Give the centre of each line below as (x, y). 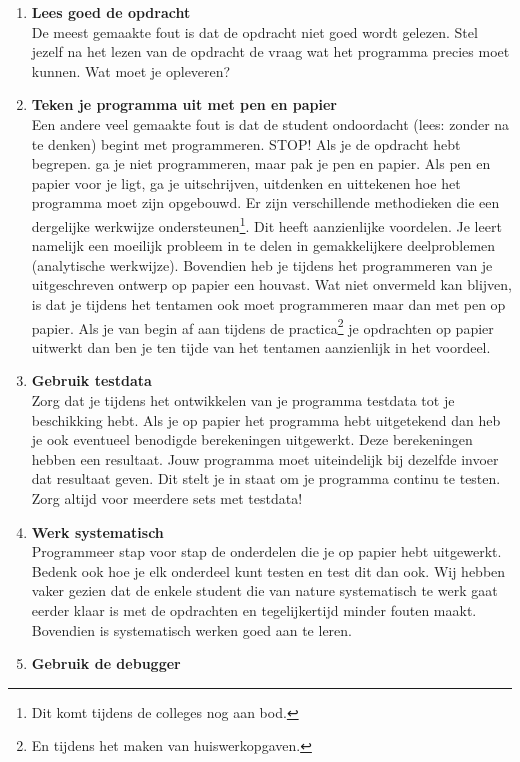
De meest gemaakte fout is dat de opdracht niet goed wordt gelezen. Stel (254, 31)
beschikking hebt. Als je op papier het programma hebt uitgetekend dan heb (266, 419)
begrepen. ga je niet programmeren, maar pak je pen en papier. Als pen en (261, 163)
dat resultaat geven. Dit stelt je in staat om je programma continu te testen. (266, 478)
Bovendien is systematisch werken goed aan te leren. (191, 629)
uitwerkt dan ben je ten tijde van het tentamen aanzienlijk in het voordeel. (261, 346)
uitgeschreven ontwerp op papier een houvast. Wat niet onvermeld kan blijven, (272, 284)
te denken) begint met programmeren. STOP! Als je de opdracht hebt (246, 143)
